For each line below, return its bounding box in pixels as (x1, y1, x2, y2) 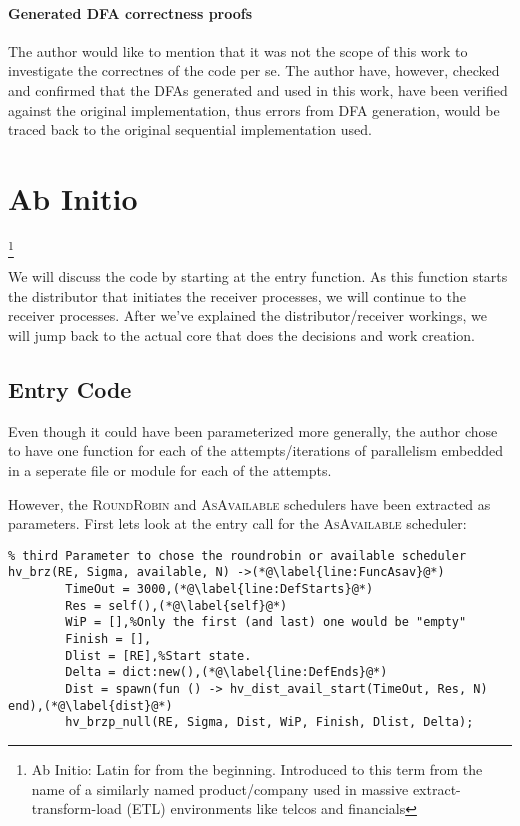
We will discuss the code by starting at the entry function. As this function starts (8, 266, 508, 287)
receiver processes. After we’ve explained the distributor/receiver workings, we (8, 305, 488, 326)
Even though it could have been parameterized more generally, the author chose (8, 420, 498, 441)
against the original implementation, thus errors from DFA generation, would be (8, 99, 500, 120)
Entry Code (8, 373, 132, 404)
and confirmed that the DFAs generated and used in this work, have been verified (8, 79, 508, 100)
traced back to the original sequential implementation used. (8, 119, 372, 140)
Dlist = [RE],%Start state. (65, 648, 252, 663)
